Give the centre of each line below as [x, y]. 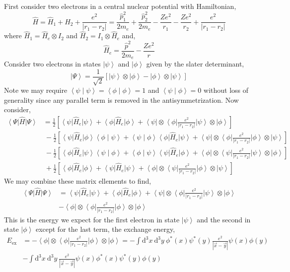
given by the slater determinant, [195, 64]
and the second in [224, 219]
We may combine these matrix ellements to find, [78, 181]
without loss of [226, 90]
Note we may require [36, 90]
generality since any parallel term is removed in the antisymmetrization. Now [121, 100]
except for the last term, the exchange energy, [105, 229]
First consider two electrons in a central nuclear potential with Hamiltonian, [120, 6]
